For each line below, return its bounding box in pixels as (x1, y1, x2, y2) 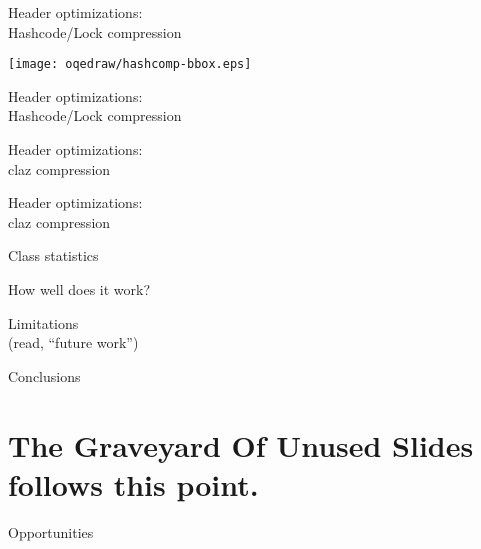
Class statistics (8, 245, 99, 266)
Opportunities (8, 521, 94, 542)
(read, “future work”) (8, 332, 139, 353)
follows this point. (8, 463, 259, 504)
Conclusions (8, 365, 81, 386)
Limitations (8, 312, 79, 333)
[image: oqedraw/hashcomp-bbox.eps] (8, 57, 252, 72)
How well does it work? (8, 279, 151, 299)
